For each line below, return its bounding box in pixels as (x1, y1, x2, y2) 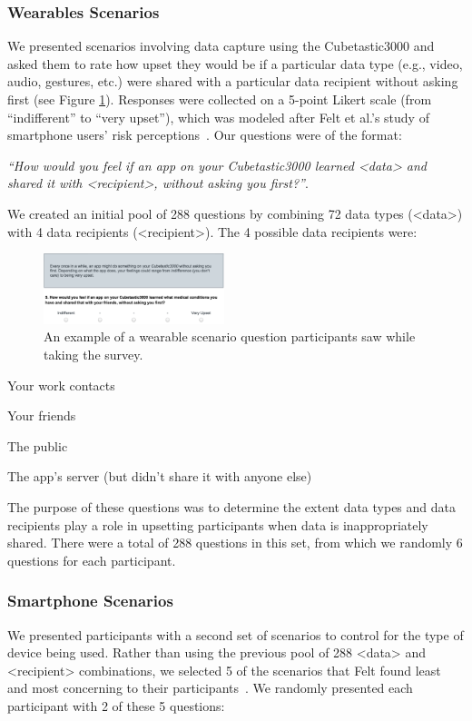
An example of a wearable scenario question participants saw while (44, 327, 416, 346)
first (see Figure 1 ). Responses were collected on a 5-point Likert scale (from (7, 90, 432, 108)
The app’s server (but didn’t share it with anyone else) (7, 467, 312, 486)
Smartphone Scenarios (7, 589, 173, 612)
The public (7, 436, 68, 455)
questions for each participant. (7, 550, 176, 569)
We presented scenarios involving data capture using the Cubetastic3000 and (7, 36, 435, 55)
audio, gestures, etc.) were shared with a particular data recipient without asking (7, 72, 458, 91)
